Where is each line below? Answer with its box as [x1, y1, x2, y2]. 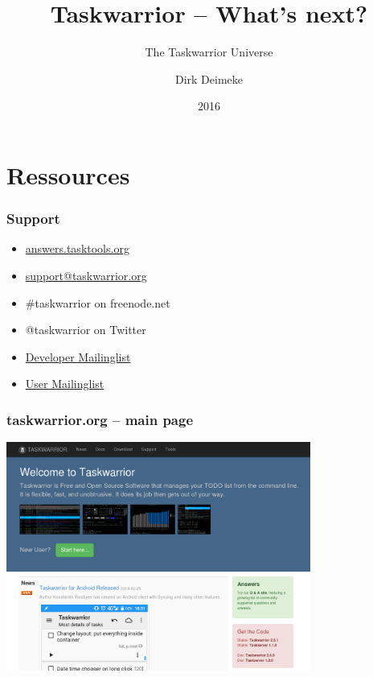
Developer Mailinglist [25, 348, 131, 365]
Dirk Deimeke [174, 70, 244, 87]
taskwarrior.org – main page [6, 409, 194, 429]
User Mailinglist [25, 375, 105, 392]
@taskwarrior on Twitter [25, 321, 146, 338]
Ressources [6, 158, 130, 191]
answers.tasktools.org [25, 240, 129, 257]
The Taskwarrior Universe [145, 43, 273, 60]
